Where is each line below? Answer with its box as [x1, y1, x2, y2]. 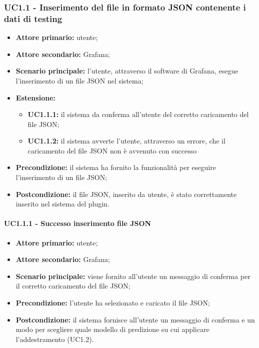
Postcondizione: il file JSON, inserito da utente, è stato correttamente [15, 188, 237, 199]
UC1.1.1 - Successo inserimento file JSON [4, 218, 151, 228]
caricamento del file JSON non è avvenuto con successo [27, 145, 197, 155]
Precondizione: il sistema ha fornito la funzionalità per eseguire [15, 162, 216, 172]
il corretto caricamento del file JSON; [15, 280, 130, 291]
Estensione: [15, 92, 55, 102]
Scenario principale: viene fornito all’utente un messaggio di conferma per [15, 270, 250, 281]
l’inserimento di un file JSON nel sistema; [15, 75, 143, 85]
